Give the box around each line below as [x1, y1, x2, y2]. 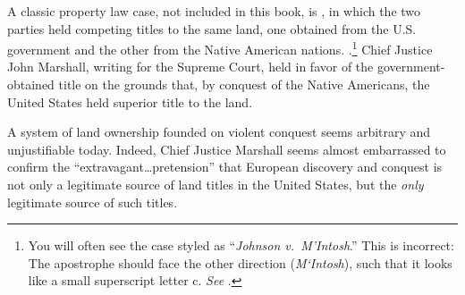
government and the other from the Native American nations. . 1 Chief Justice [7, 38, 433, 58]
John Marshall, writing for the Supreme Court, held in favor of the [7, 57, 374, 76]
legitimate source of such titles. [7, 192, 178, 211]
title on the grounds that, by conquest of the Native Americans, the [58, 75, 430, 94]
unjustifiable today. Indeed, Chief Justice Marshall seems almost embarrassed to [7, 139, 446, 158]
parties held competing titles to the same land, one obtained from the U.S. [7, 19, 417, 38]
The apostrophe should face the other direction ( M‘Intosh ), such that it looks [28, 253, 452, 272]
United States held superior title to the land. [7, 92, 253, 111]
